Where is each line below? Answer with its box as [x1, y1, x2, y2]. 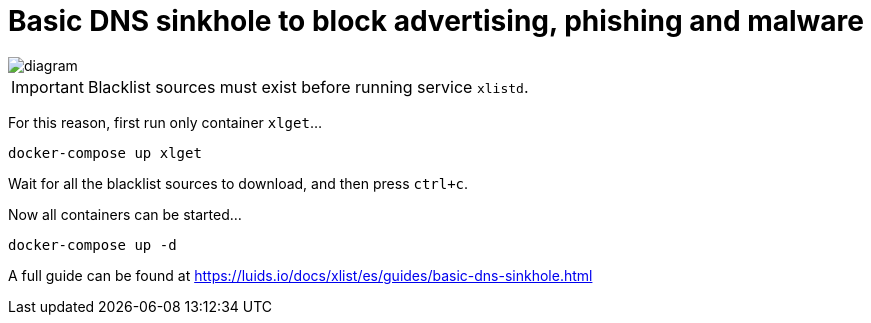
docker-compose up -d [8, 236, 177, 253]
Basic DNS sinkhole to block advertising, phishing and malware [8, 4, 865, 38]
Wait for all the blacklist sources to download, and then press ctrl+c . [8, 174, 469, 192]
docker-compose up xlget [8, 144, 202, 161]
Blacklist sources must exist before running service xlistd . [87, 76, 529, 97]
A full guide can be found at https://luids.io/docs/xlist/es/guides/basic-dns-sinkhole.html [8, 266, 593, 284]
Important [11, 76, 84, 97]
